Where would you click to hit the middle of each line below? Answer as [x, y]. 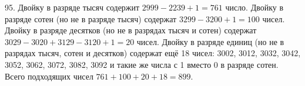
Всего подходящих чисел [49, 76]
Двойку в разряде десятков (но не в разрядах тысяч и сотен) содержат [131, 30]
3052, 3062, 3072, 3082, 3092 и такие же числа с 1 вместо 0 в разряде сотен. [142, 64]
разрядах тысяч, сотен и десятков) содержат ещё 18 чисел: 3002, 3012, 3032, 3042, [153, 53]
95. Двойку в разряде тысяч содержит [72, 7]
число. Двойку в [254, 7]
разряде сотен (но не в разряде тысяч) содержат [91, 18]
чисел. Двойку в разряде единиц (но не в [210, 41]
